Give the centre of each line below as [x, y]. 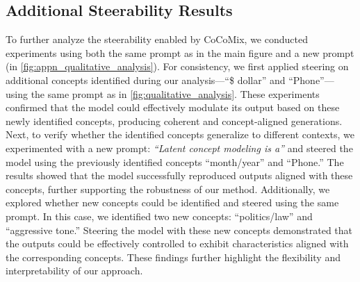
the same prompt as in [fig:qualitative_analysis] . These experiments [175, 93]
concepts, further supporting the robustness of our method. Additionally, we [168, 189]
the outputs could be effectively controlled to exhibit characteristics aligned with [177, 243]
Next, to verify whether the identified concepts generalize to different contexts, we [180, 134]
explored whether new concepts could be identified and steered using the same [172, 202]
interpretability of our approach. [74, 271]
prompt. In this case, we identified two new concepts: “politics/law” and [159, 216]
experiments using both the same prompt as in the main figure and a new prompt [180, 52]
